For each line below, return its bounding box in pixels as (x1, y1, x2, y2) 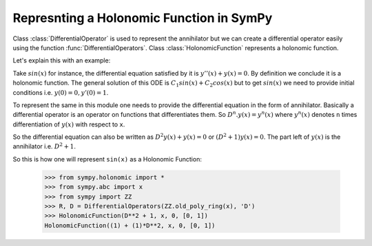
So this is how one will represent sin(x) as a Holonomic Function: (12, 155, 203, 163)
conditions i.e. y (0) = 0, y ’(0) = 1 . (12, 88, 109, 96)
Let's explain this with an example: (12, 56, 111, 65)
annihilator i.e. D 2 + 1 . (12, 142, 76, 150)
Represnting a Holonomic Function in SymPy (12, 10, 273, 25)
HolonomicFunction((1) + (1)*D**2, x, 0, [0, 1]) (44, 221, 216, 230)
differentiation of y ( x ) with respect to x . (12, 120, 125, 128)
